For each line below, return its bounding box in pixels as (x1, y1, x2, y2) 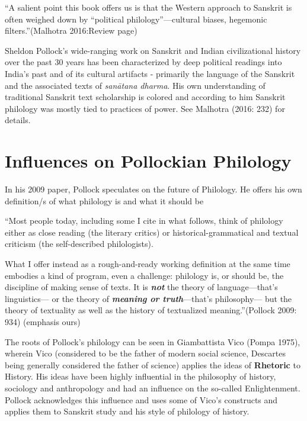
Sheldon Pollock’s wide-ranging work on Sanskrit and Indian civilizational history (5, 44, 301, 56)
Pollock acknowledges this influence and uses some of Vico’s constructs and (5, 393, 278, 406)
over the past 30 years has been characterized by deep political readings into (5, 56, 282, 68)
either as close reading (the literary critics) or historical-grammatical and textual (5, 226, 299, 238)
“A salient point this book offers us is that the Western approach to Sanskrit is (5, 1, 292, 13)
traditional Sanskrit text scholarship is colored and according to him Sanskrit (5, 91, 286, 103)
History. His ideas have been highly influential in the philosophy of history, (5, 370, 276, 383)
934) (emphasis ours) (5, 316, 81, 327)
